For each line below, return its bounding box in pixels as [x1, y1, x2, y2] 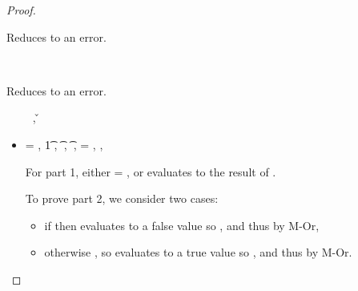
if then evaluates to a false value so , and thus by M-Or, [44, 216, 320, 233]
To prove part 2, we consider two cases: [25, 190, 219, 207]
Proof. [6, 2, 36, 18]
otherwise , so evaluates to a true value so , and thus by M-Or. [44, 244, 352, 261]
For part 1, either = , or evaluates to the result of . [25, 163, 276, 180]
